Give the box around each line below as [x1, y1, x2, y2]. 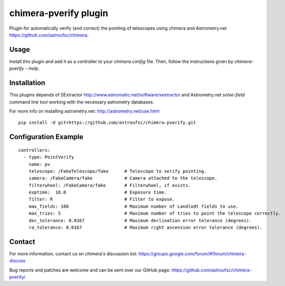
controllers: [18, 147, 50, 153]
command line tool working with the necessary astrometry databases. [9, 99, 155, 105]
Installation [9, 78, 45, 87]
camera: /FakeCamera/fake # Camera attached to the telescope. [28, 175, 218, 181]
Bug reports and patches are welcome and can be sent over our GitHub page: [9, 267, 171, 273]
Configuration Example [9, 133, 84, 141]
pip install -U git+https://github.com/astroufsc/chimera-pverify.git [18, 120, 196, 126]
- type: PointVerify [23, 154, 75, 160]
